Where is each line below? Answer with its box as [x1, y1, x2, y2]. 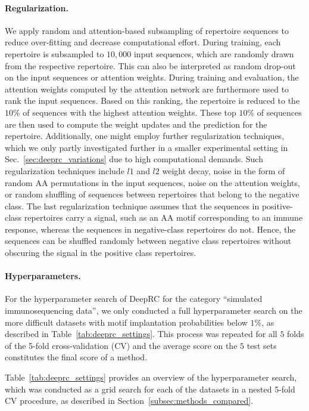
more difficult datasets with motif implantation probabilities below [5, 316, 248, 328]
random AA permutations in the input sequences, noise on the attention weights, [5, 176, 300, 188]
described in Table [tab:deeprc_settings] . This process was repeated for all [5, 327, 277, 340]
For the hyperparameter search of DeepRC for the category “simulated [5, 292, 263, 305]
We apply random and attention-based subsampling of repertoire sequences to [5, 24, 289, 36]
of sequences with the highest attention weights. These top [23, 106, 236, 118]
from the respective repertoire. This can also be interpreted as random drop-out [5, 59, 296, 72]
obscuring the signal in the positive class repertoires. [5, 246, 196, 259]
